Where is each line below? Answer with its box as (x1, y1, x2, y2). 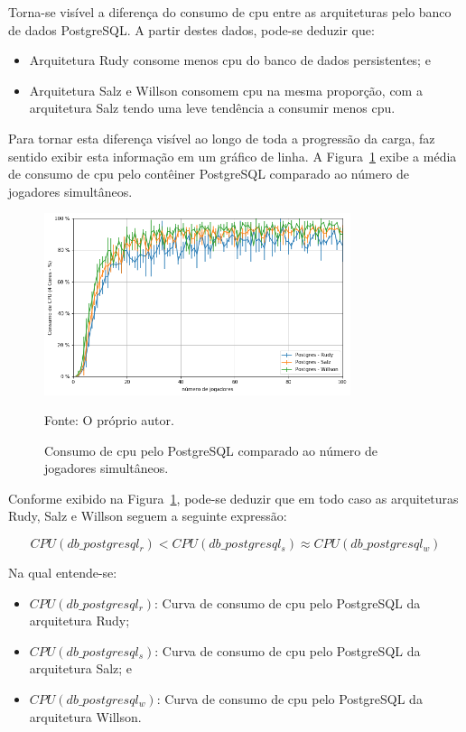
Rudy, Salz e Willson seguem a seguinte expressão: (8, 506, 287, 525)
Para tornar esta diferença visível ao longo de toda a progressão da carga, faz (8, 128, 435, 147)
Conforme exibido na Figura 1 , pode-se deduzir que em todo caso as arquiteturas (8, 488, 459, 507)
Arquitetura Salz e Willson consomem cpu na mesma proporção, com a (29, 80, 423, 99)
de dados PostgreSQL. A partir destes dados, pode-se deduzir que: (8, 20, 375, 39)
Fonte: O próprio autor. (44, 411, 174, 430)
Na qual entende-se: (8, 563, 117, 582)
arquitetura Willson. (29, 707, 142, 726)
